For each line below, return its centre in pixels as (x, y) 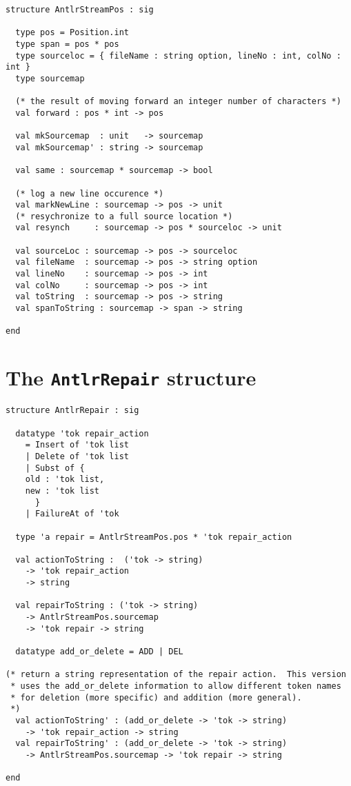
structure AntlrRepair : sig (72, 411)
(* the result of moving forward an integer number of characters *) (178, 102)
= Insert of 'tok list (77, 445)
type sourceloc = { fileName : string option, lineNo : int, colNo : (178, 56)
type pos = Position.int (72, 33)
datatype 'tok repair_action (82, 433)
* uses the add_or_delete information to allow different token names (176, 686)
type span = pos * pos (67, 44)
